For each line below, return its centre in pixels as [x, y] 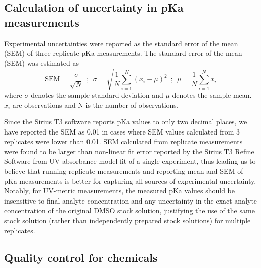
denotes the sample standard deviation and [97, 94]
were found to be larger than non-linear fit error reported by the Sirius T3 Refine [129, 151]
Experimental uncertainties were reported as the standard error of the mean [121, 43]
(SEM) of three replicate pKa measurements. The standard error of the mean [123, 53]
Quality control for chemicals [81, 257]
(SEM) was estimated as [41, 63]
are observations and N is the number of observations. [95, 105]
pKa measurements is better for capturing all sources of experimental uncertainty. [130, 181]
